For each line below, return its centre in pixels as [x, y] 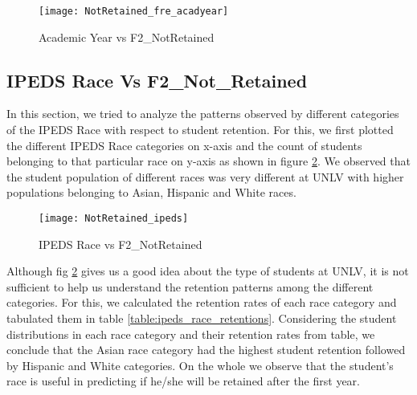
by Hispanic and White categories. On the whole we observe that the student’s [200, 365]
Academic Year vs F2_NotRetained [127, 37]
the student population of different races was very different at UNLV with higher [205, 176]
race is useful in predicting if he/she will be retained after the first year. [183, 381]
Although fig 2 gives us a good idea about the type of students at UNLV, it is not [208, 271]
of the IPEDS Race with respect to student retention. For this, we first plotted [200, 130]
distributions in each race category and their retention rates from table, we [191, 334]
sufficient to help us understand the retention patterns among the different [190, 286]
